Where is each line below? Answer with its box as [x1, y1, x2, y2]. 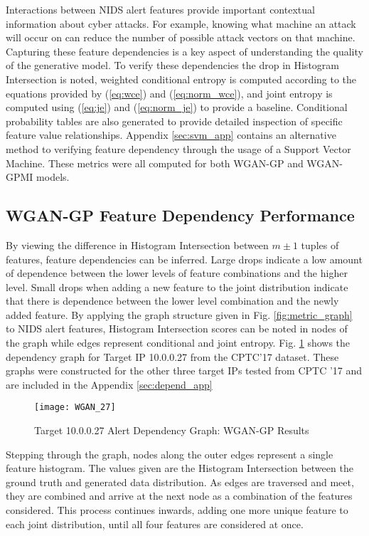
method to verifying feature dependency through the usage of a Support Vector [6, 141, 351, 156]
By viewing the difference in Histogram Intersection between [6, 237, 269, 252]
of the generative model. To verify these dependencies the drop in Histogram [6, 58, 339, 73]
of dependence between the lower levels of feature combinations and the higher [6, 266, 348, 280]
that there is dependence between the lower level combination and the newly [6, 293, 339, 308]
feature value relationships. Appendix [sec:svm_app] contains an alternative [6, 127, 336, 142]
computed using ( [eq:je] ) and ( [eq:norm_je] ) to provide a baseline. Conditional [6, 100, 348, 115]
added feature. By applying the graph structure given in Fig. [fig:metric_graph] [6, 307, 353, 322]
